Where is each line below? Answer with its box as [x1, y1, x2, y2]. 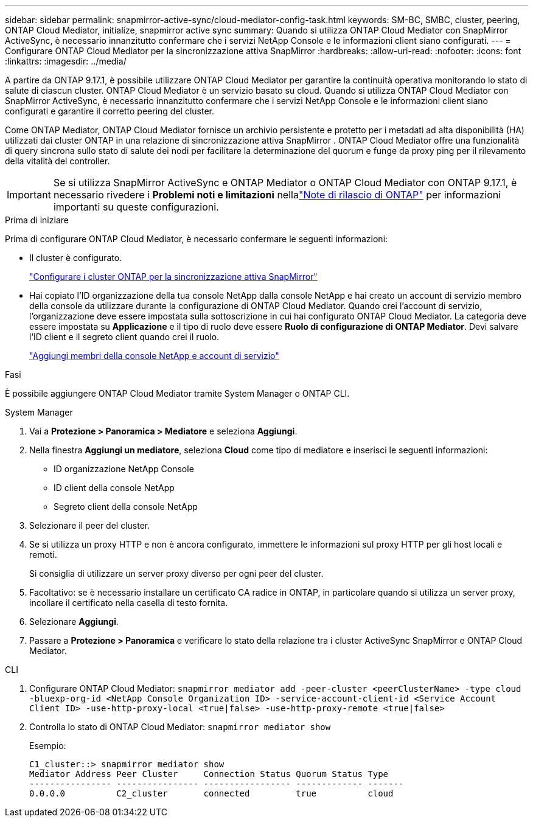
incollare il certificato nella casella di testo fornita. [29, 597, 228, 608]
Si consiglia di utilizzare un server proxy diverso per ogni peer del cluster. [29, 568, 324, 579]
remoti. [29, 549, 57, 560]
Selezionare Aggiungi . [29, 616, 119, 627]
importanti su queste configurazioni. [53, 201, 219, 213]
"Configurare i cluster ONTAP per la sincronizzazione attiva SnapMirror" [29, 271, 318, 282]
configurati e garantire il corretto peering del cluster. [5, 106, 214, 116]
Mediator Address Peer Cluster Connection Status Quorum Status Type [29, 769, 389, 779]
